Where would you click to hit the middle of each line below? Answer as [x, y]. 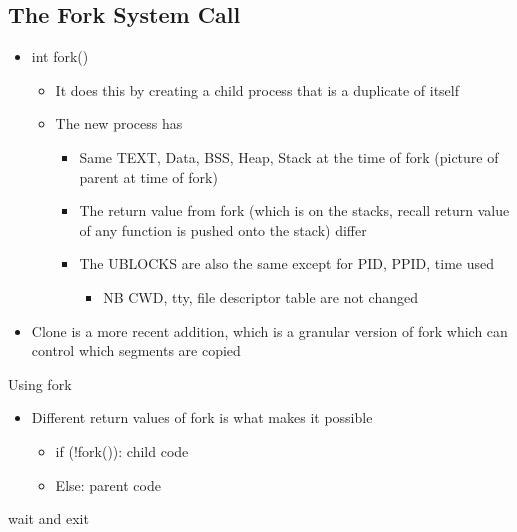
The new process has [119, 123]
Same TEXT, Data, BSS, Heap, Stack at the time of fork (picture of [289, 156]
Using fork [40, 383]
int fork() [60, 56]
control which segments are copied [136, 350]
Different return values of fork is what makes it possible [202, 417]
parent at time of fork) [148, 176]
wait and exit [48, 518]
